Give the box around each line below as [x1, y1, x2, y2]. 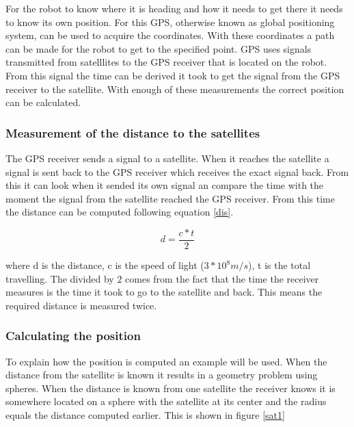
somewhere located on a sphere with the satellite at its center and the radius [5, 394, 327, 409]
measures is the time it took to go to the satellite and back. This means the [5, 285, 323, 299]
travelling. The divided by [5, 271, 114, 285]
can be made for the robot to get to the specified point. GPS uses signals [5, 41, 312, 55]
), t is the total [248, 258, 311, 272]
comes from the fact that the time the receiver [125, 271, 319, 285]
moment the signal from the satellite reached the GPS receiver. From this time [5, 191, 335, 205]
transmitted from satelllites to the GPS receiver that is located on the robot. [5, 55, 327, 69]
